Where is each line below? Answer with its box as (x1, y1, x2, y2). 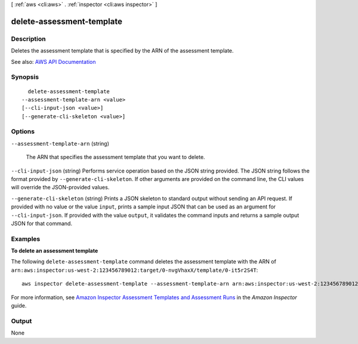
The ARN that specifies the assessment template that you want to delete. (26, 153, 205, 161)
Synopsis (11, 73, 39, 81)
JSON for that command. (11, 220, 73, 227)
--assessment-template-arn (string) (11, 140, 110, 147)
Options (11, 127, 35, 136)
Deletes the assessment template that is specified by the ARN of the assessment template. (11, 47, 234, 54)
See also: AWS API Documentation (11, 58, 96, 65)
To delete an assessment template (11, 247, 98, 254)
